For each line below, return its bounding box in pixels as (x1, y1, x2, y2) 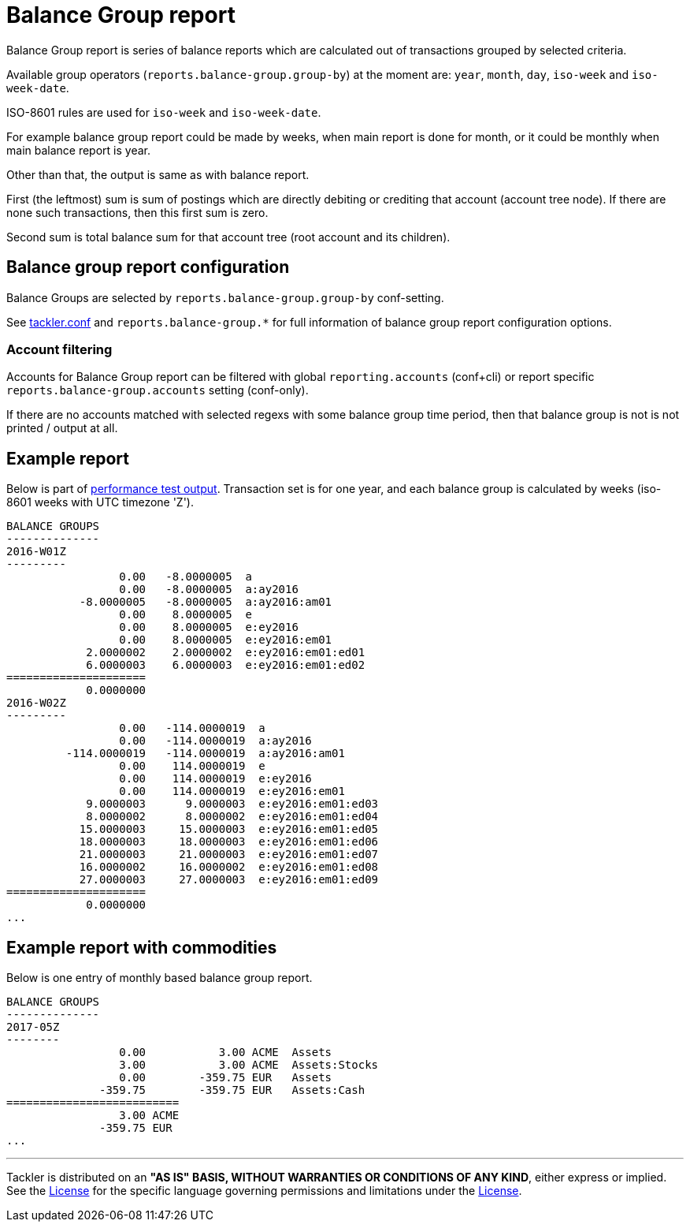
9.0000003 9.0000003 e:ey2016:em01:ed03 (86, 797, 379, 811)
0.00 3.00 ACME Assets (119, 1046, 332, 1059)
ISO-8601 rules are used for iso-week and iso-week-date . (6, 105, 321, 119)
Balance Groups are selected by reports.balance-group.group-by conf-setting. (6, 290, 444, 304)
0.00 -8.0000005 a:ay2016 (119, 583, 299, 596)
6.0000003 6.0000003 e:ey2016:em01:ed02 (86, 659, 365, 672)
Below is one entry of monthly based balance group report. (6, 971, 313, 985)
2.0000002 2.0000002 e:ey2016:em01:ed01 (86, 646, 365, 659)
